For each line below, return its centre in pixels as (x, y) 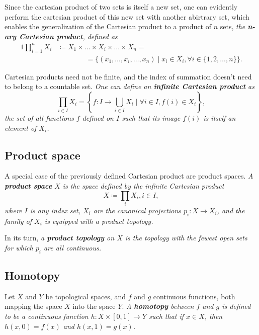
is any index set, (55, 210)
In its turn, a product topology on (60, 238)
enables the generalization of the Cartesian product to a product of (108, 26)
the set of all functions (39, 117)
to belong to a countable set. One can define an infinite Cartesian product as (129, 86)
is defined (236, 306)
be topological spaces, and (85, 296)
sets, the (233, 26)
